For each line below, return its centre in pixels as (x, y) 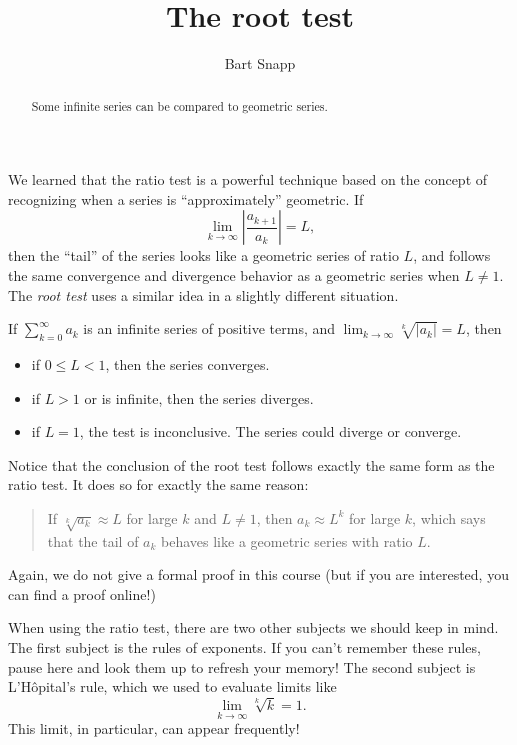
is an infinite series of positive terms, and (209, 328)
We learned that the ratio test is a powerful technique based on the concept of (248, 179)
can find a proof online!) (82, 593)
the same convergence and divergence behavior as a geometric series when (234, 274)
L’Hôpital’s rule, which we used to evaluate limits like (172, 686)
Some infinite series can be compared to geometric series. (179, 105)
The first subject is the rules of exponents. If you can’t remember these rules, (244, 647)
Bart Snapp (260, 63)
